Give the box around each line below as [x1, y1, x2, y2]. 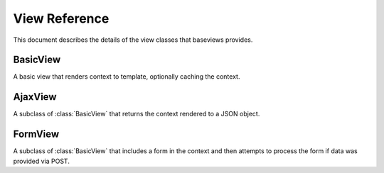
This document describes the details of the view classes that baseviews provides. [13, 35, 253, 44]
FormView [13, 128, 60, 140]
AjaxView [13, 91, 57, 103]
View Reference [13, 11, 110, 26]
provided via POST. [13, 157, 70, 165]
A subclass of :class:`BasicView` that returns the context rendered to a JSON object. [13, 110, 260, 118]
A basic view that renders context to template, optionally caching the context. [13, 72, 240, 81]
